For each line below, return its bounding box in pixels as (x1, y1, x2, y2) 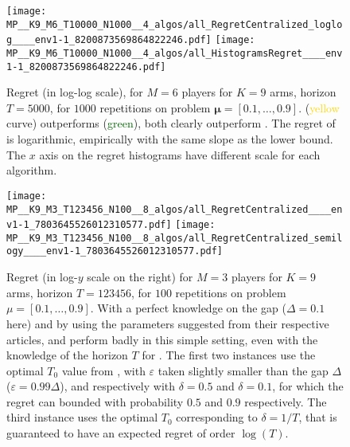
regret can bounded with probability (6, 393, 184, 410)
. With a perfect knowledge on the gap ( (90, 300, 286, 316)
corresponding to (176, 409, 258, 425)
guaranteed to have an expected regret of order (6, 425, 235, 441)
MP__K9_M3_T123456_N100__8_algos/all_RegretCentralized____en (6, 203, 343, 215)
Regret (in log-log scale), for (6, 84, 143, 100)
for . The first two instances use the (142, 347, 316, 363)
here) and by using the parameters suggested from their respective (6, 315, 329, 331)
